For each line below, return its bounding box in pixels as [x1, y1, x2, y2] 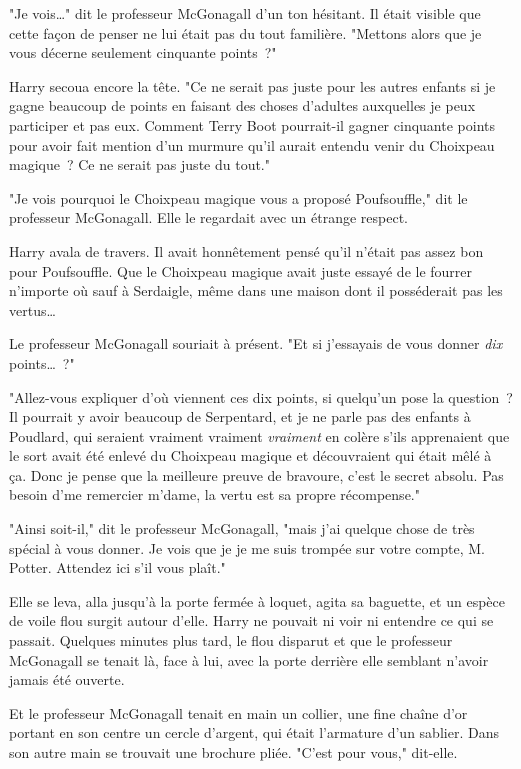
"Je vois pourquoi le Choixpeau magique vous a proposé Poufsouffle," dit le [9, 187, 468, 208]
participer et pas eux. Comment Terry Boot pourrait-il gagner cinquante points [9, 114, 495, 135]
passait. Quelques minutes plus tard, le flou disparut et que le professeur [9, 630, 453, 651]
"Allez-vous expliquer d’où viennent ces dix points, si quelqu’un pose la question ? [9, 386, 513, 407]
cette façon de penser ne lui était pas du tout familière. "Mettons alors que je [9, 22, 482, 43]
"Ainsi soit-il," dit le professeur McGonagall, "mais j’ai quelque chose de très [9, 518, 475, 539]
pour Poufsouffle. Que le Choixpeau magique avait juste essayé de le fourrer [9, 260, 473, 281]
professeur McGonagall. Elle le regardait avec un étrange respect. [9, 207, 408, 228]
